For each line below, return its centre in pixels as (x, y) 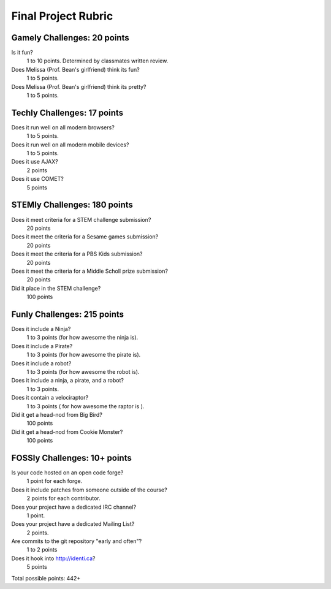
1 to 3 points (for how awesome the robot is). (83, 371)
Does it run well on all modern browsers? (63, 127)
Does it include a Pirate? (42, 346)
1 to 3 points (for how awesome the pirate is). (84, 355)
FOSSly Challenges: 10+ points (71, 458)
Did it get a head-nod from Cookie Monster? (67, 431)
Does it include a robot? (41, 363)
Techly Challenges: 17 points (67, 112)
